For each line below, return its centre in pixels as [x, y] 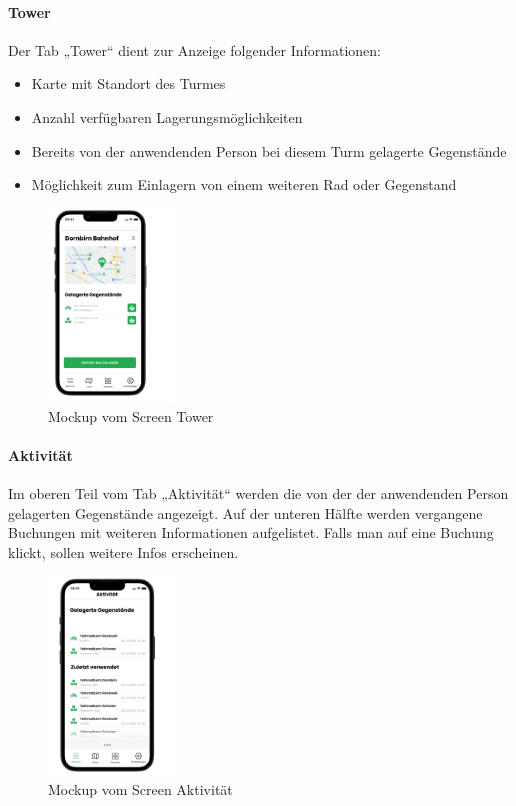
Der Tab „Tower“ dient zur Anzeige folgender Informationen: [194, 49]
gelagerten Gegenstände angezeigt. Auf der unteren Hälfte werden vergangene [245, 512]
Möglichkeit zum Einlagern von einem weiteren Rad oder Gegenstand [244, 184]
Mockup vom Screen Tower [131, 415]
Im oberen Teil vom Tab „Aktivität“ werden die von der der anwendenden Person [258, 493]
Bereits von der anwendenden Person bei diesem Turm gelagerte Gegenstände [269, 150]
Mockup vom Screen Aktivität [140, 788]
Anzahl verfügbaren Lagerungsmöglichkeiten [167, 116]
